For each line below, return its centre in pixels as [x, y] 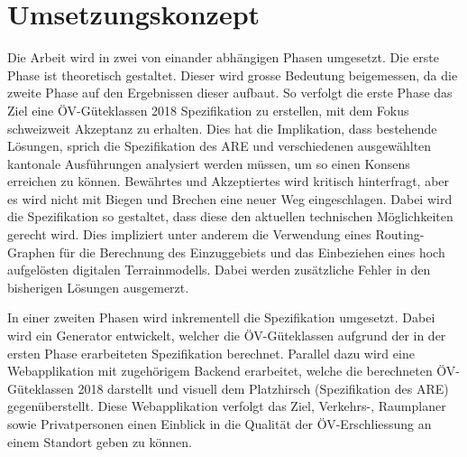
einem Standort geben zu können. [100, 441]
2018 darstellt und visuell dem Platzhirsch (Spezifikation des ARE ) [263, 388]
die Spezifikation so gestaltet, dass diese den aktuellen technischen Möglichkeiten [230, 216]
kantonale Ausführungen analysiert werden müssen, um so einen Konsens [209, 163]
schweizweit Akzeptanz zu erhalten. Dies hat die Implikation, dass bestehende [222, 128]
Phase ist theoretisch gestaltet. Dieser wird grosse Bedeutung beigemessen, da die [233, 75]
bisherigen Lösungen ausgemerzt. [98, 287]
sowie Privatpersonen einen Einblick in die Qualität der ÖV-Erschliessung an [220, 424]
